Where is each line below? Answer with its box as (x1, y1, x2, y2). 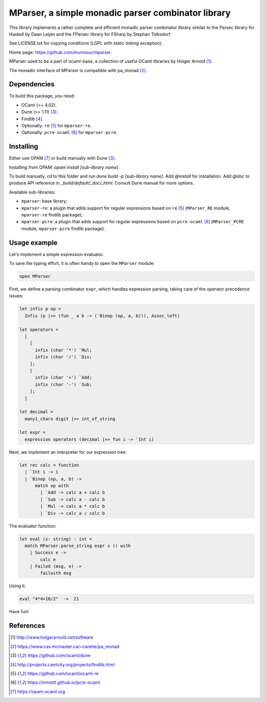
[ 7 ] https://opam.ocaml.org (10, 688, 65, 694)
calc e (40, 557, 56, 562)
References (9, 622, 45, 630)
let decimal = (19, 409, 53, 415)
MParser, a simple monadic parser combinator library (9, 7, 231, 18)
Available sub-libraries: (9, 189, 56, 195)
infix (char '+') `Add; (35, 375, 92, 380)
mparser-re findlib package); (21, 212, 83, 218)
